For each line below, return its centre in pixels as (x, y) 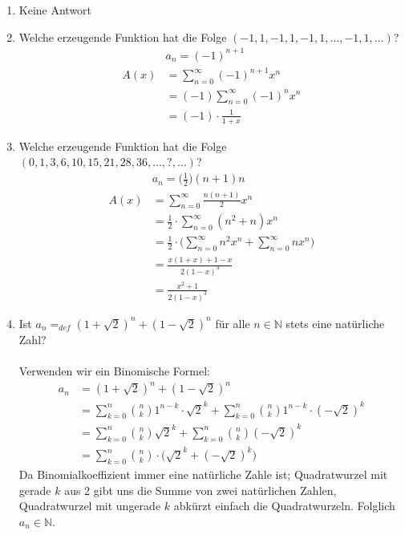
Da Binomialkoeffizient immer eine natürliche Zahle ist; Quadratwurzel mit (203, 474)
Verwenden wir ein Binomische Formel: (114, 371)
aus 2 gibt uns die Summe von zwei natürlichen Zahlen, (200, 490)
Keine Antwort (55, 10)
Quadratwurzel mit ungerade (90, 506)
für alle (233, 323)
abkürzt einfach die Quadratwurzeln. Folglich (284, 506)
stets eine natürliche (335, 323)
